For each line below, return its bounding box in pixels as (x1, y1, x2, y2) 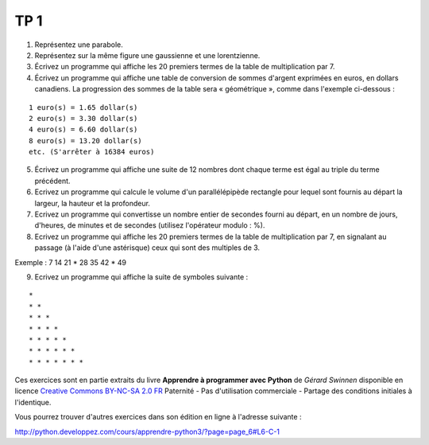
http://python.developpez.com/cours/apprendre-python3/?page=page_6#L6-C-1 (14, 427, 280, 436)
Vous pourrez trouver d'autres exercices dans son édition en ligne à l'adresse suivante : (14, 412, 302, 422)
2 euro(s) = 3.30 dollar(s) (29, 114, 138, 123)
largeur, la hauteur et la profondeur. (34, 198, 151, 208)
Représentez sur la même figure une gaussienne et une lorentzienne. (34, 50, 261, 60)
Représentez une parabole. (34, 40, 123, 49)
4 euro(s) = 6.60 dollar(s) (29, 125, 138, 135)
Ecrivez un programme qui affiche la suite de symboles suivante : (34, 271, 249, 282)
